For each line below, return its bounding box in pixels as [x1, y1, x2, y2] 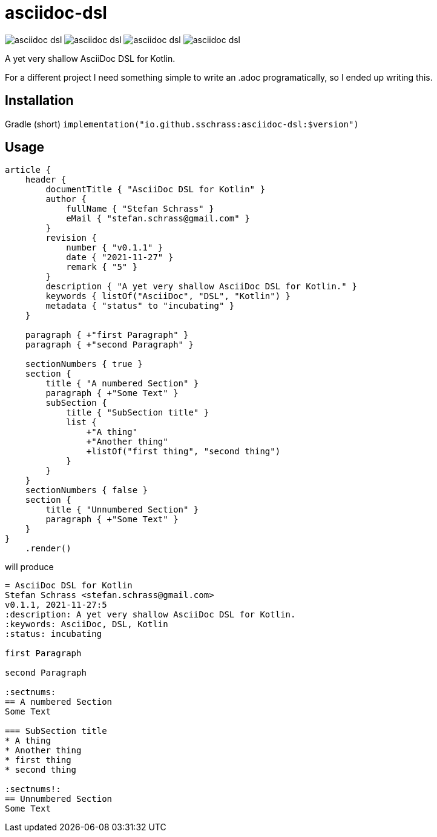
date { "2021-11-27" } [66, 252, 174, 263]
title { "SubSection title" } [66, 408, 209, 418]
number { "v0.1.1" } [66, 243, 163, 253]
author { [45, 194, 87, 204]
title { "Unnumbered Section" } [45, 505, 199, 515]
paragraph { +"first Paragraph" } [25, 330, 189, 340]
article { [5, 165, 51, 175]
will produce [5, 562, 54, 573]
